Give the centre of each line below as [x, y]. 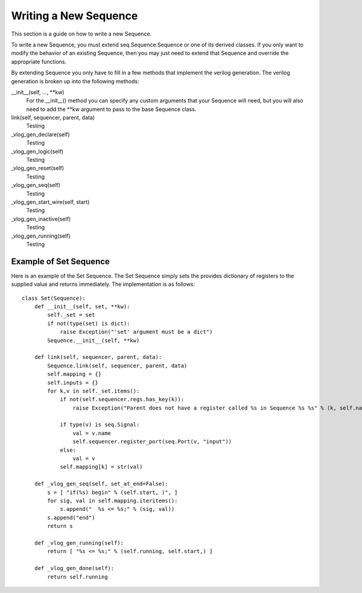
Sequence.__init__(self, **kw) [94, 340]
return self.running [78, 577]
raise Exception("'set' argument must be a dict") [136, 332]
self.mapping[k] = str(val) [101, 467]
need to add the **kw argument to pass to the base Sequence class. [111, 109]
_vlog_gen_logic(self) [37, 151]
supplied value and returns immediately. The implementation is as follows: [103, 284]
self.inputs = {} [73, 382]
